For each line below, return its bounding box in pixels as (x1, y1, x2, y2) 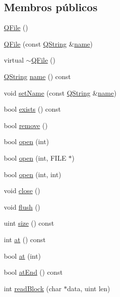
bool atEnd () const (4, 267, 63, 277)
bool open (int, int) (4, 169, 61, 179)
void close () (4, 185, 40, 196)
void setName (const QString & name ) (4, 87, 117, 98)
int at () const (4, 234, 46, 244)
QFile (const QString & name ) (4, 38, 93, 49)
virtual (4, 55, 24, 65)
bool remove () (4, 120, 48, 130)
